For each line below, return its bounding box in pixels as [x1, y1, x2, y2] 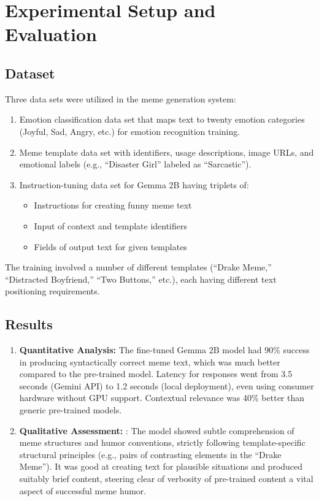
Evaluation [5, 21, 97, 47]
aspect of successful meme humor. [19, 484, 147, 497]
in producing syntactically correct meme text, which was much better [19, 355, 280, 368]
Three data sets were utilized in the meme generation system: [5, 92, 236, 105]
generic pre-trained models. [19, 403, 122, 416]
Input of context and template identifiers [34, 219, 188, 232]
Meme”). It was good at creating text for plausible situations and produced [19, 460, 303, 473]
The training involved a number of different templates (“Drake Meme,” [5, 261, 272, 273]
